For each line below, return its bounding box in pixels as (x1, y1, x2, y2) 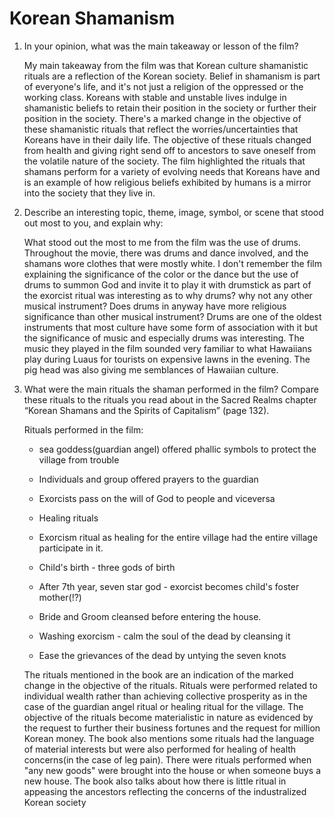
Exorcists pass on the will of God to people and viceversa (38, 492, 276, 504)
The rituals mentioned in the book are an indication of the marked (23, 668, 294, 681)
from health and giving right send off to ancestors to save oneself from (23, 144, 316, 156)
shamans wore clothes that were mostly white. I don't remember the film (23, 257, 322, 269)
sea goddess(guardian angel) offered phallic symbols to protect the (38, 443, 317, 455)
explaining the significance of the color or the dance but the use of (23, 268, 299, 280)
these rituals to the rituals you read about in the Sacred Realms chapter (23, 393, 317, 406)
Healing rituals (38, 512, 99, 524)
